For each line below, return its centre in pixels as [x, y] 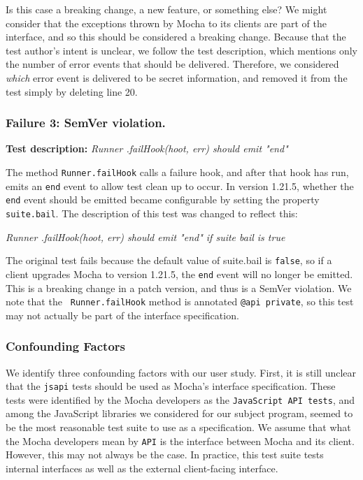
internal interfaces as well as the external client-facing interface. [142, 468]
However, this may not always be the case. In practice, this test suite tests [165, 454]
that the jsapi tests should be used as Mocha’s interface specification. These [171, 386]
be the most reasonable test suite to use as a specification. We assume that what [178, 427]
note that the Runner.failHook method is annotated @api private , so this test [180, 301]
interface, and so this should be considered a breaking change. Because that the [176, 37]
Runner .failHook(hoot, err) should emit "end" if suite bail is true [145, 237]
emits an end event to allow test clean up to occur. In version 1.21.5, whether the [180, 186]
